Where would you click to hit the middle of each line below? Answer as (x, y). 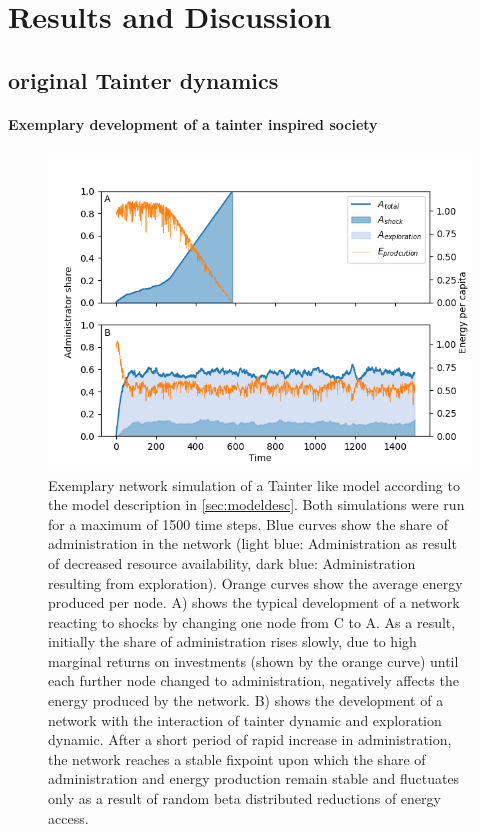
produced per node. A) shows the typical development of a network (254, 602)
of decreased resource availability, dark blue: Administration (232, 562)
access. (68, 817)
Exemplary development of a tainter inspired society (193, 123)
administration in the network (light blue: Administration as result (252, 543)
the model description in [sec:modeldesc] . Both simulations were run (256, 504)
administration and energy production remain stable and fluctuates (254, 778)
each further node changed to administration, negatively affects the (253, 680)
